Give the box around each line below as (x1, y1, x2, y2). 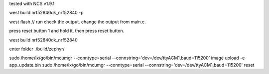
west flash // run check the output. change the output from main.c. (9, 19, 146, 25)
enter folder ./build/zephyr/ (9, 46, 65, 52)
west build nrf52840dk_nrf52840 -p (9, 10, 84, 16)
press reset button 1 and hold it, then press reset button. (9, 28, 125, 34)
